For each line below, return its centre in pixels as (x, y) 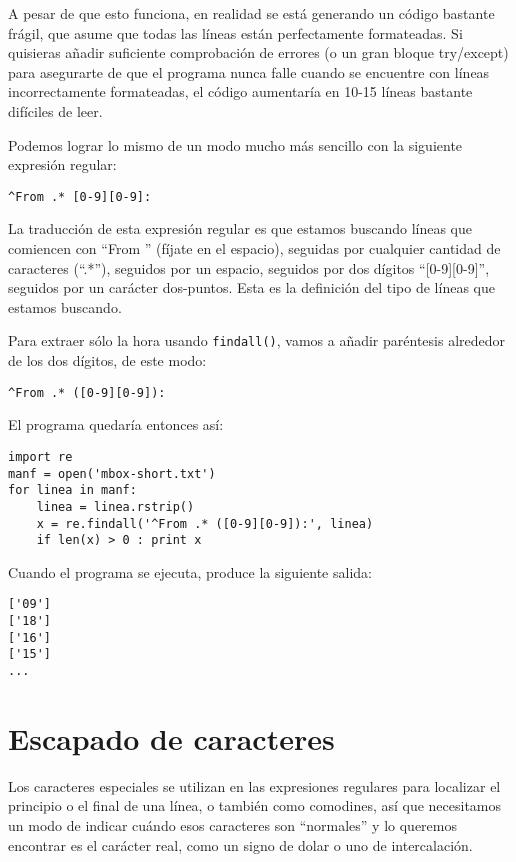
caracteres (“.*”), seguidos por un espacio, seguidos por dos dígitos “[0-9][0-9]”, (249, 267)
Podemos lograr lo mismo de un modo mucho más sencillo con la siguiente (235, 144)
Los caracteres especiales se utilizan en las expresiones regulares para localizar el (254, 785)
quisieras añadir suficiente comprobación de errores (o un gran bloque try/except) (258, 52)
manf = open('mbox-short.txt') (112, 473)
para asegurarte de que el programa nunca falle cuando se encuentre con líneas (249, 71)
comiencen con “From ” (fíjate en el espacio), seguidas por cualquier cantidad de (254, 248)
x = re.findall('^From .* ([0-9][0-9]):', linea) (205, 523)
